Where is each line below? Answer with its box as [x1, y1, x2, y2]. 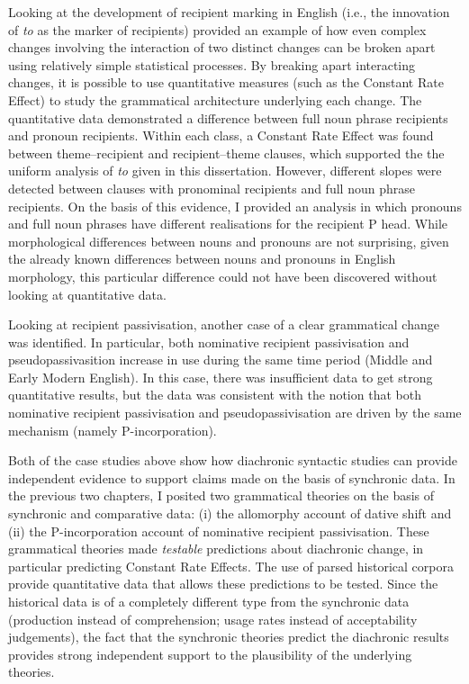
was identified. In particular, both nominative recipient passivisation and [8, 332, 410, 351]
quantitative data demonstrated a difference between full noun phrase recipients [8, 108, 448, 127]
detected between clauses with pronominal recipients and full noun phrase [8, 178, 415, 197]
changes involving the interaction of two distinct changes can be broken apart [8, 38, 436, 57]
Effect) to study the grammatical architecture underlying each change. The [8, 90, 422, 109]
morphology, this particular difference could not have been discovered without [8, 266, 437, 285]
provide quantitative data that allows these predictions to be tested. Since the [8, 574, 438, 593]
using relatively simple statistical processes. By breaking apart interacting [8, 55, 416, 74]
